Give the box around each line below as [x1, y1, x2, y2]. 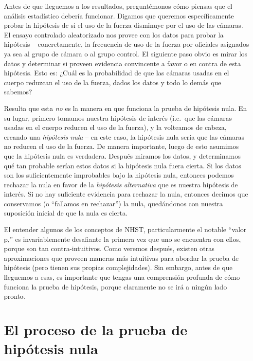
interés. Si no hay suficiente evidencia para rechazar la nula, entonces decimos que [4, 189, 248, 199]
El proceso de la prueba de [4, 320, 187, 339]
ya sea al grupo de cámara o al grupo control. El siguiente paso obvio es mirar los [4, 48, 248, 58]
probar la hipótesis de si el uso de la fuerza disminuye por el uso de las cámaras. [4, 20, 243, 30]
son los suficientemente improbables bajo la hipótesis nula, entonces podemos [4, 170, 234, 180]
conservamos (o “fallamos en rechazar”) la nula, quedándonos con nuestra [4, 198, 223, 208]
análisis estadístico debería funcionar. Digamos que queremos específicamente [4, 10, 234, 20]
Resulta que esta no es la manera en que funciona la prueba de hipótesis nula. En [4, 103, 247, 113]
